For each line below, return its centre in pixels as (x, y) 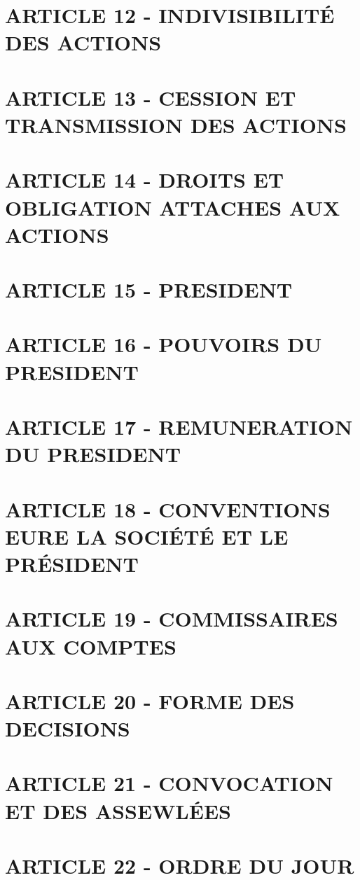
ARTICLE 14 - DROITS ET (145, 180)
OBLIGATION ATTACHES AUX (173, 207)
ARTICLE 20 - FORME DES (150, 700)
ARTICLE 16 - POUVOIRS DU (164, 344)
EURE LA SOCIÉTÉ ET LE (147, 536)
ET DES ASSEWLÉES (118, 810)
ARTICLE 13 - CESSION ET (151, 97)
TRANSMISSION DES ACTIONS (176, 124)
